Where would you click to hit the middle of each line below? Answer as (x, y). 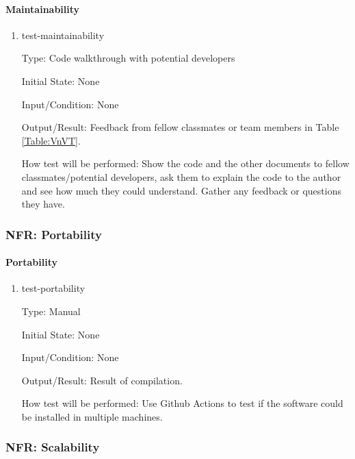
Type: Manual (51, 311)
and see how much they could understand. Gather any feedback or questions (181, 190)
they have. (43, 204)
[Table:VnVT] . (51, 140)
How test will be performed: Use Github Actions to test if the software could (182, 403)
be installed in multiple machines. (92, 416)
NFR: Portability (54, 234)
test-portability (53, 288)
